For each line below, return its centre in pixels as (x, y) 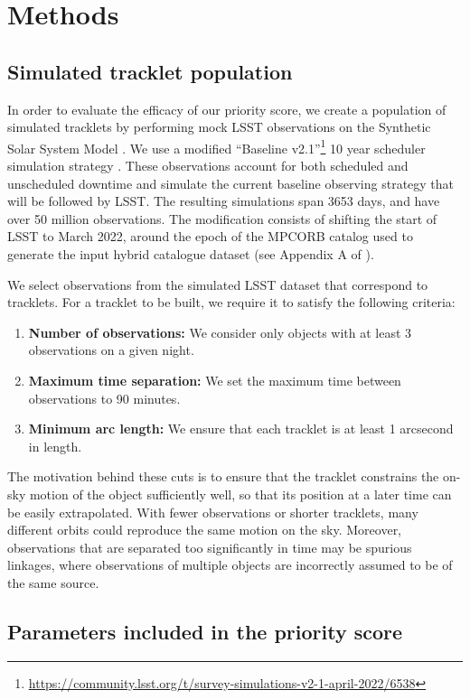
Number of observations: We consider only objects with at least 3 (220, 332)
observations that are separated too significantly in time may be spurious (210, 547)
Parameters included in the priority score (205, 631)
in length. (55, 446)
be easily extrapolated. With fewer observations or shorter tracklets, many (213, 512)
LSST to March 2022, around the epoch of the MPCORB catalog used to (210, 236)
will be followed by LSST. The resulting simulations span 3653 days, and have (224, 201)
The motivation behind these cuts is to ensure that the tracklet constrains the (223, 476)
